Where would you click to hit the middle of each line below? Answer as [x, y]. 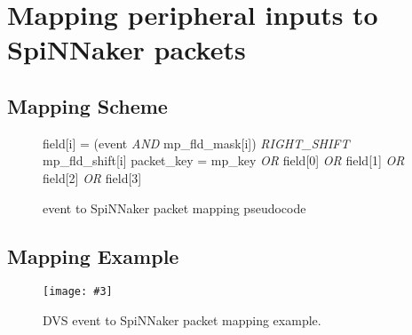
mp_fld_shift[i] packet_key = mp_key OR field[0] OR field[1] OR [224, 160]
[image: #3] [78, 292]
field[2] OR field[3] [92, 177]
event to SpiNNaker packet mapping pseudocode [174, 207]
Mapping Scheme [87, 105]
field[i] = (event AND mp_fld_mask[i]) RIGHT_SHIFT [196, 143]
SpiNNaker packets [127, 49]
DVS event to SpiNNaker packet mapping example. [182, 320]
